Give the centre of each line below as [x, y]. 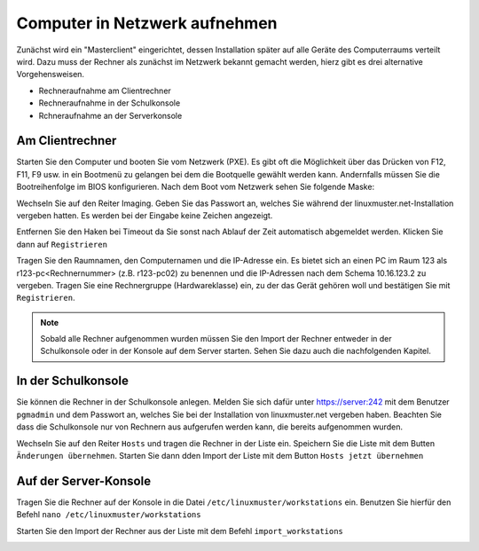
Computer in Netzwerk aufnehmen [147, 23]
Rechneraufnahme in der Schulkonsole [110, 103]
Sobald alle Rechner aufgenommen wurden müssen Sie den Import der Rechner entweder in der [216, 339]
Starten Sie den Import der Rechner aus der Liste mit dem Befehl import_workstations [180, 531]
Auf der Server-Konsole [83, 480]
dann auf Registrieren [62, 244]
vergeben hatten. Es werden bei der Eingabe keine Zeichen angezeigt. [145, 215]
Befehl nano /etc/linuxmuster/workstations [109, 515]
